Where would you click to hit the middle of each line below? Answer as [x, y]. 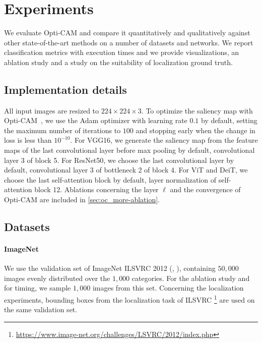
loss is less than [28, 140]
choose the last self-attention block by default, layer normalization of [110, 179]
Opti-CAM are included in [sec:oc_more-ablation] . [82, 199]
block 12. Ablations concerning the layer [96, 189]
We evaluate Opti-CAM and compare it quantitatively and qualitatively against [127, 33]
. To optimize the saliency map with [197, 110]
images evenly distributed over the [57, 278]
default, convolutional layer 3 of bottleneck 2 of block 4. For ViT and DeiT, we [126, 170]
